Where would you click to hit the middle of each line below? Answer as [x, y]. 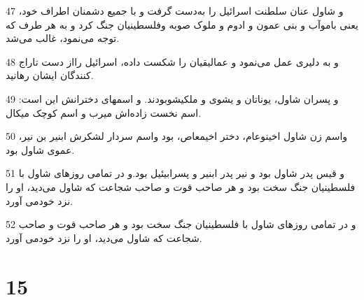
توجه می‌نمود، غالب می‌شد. [63, 38]
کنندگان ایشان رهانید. [50, 75]
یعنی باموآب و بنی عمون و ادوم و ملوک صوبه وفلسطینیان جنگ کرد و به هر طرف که [182, 24]
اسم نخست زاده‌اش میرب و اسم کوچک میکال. [104, 112]
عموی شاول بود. [40, 149]
